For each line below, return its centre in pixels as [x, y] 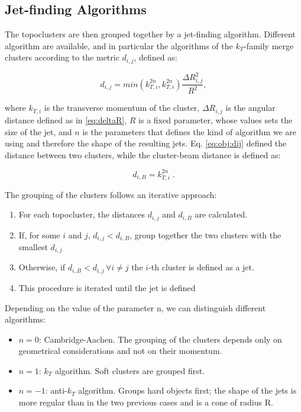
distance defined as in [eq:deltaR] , [66, 119]
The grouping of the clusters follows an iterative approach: [111, 194]
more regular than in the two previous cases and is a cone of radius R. [146, 402]
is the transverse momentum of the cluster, [122, 108]
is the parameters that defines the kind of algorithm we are [190, 131]
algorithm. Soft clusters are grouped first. [130, 370]
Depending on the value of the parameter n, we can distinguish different [135, 307]
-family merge [269, 45]
